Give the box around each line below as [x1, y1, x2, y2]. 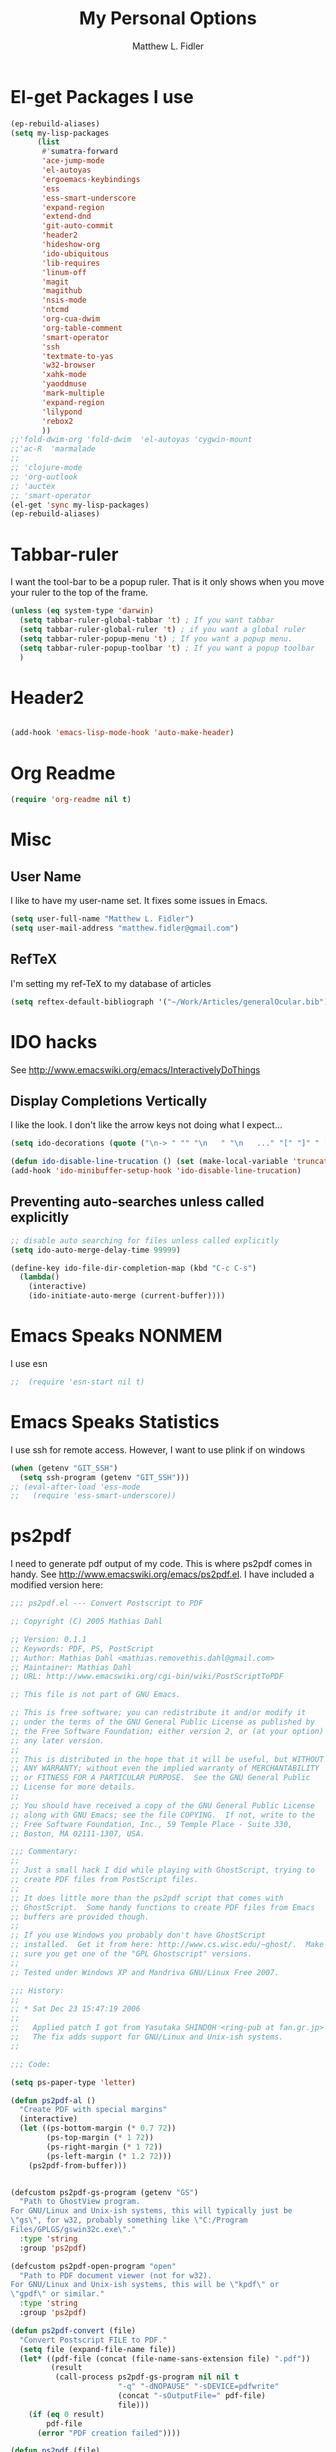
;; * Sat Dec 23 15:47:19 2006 [10, 2004, 141, 2014]
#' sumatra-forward [41, 147, 118, 157]
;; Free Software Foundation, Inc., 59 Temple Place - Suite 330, [10, 1819, 293, 1829]
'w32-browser [41, 360, 97, 371]
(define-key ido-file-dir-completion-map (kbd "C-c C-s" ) [10, 1263, 257, 1273]
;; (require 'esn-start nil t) [10, 1377, 145, 1387]
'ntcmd [41, 305, 70, 315]
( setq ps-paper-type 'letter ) [10, 2077, 137, 2087]
